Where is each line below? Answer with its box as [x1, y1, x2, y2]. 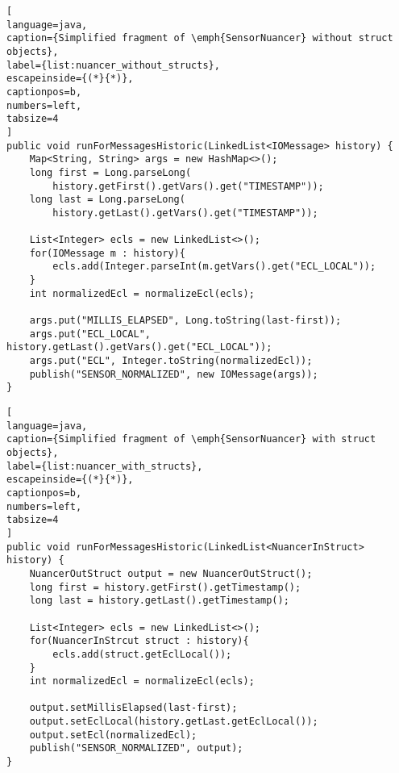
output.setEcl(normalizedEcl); [29, 729, 197, 741]
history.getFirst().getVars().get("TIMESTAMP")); [52, 180, 324, 192]
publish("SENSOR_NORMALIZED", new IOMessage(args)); [29, 368, 318, 380]
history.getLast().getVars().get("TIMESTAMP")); [52, 207, 318, 219]
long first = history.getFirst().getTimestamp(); [29, 581, 301, 593]
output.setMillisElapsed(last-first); [29, 702, 238, 714]
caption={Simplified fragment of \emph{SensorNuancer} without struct [6, 32, 393, 44]
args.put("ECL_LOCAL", [29, 328, 151, 340]
